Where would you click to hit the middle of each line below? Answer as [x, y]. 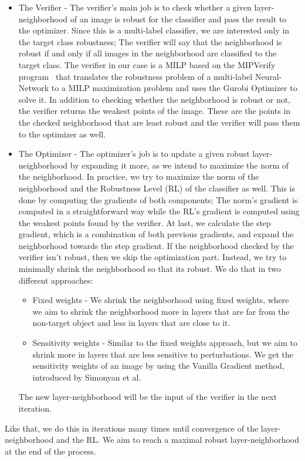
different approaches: [56, 280]
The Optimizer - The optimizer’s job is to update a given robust [134, 154]
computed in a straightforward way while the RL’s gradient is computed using [159, 211]
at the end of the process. [50, 451]
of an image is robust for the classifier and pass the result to [178, 18]
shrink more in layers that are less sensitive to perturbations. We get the [163, 354]
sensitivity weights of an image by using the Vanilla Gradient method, [158, 366]
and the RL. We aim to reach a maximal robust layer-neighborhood [177, 440]
